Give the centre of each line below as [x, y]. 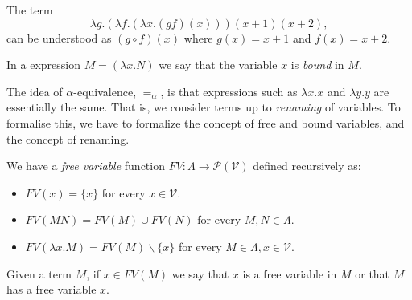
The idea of [35, 91]
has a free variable [51, 289]
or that [373, 273]
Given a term [39, 273]
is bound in [317, 65]
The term [30, 10]
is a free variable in [290, 273]
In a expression [43, 65]
